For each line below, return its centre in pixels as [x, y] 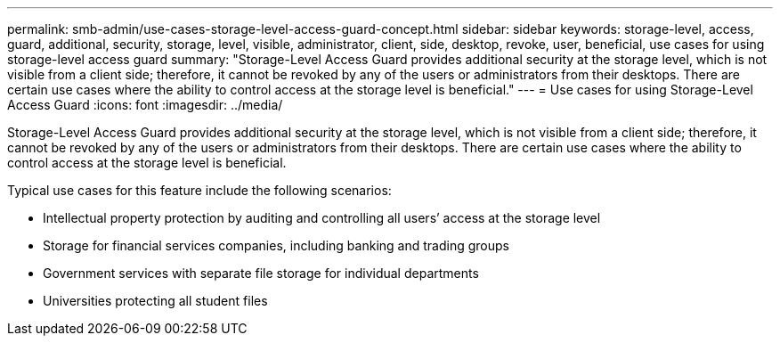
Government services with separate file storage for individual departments [261, 273]
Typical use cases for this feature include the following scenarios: [199, 190]
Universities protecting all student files [155, 301]
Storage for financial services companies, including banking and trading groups [276, 245]
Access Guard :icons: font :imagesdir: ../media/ [145, 105]
